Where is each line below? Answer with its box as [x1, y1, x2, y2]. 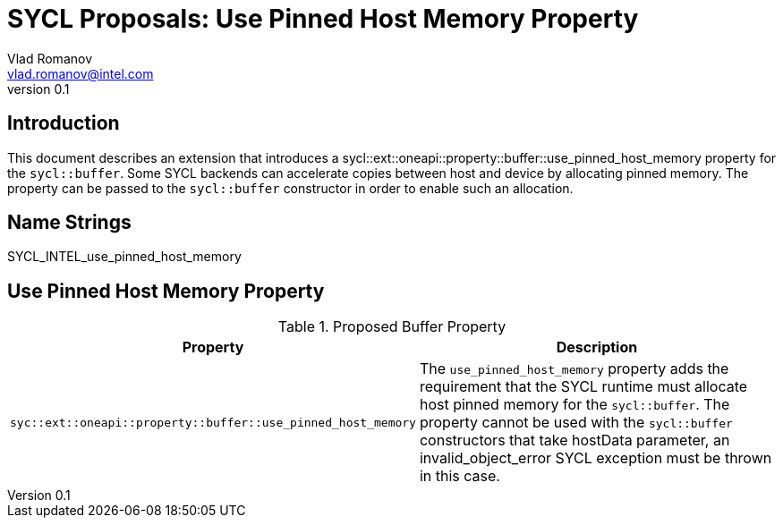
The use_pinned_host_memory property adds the [419, 360, 729, 378]
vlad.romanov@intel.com [7, 65, 154, 81]
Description [556, 338, 638, 357]
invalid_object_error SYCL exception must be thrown [419, 449, 772, 468]
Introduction [7, 112, 120, 135]
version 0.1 [7, 80, 70, 97]
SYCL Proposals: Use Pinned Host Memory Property [7, 4, 639, 34]
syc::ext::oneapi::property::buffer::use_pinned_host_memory [10, 415, 416, 429]
